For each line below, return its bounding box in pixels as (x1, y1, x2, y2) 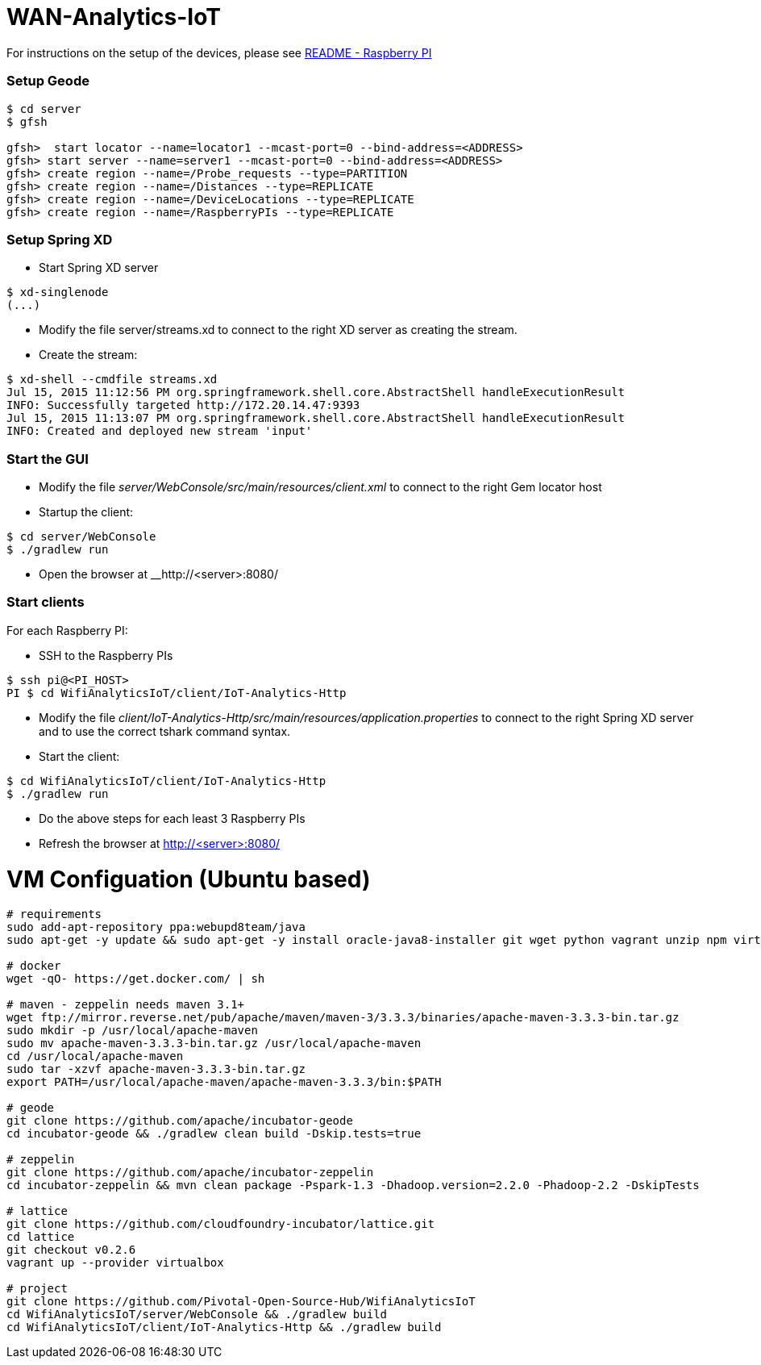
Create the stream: (39, 348, 138, 362)
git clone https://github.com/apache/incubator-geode (6, 1114, 353, 1128)
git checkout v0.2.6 (6, 1243, 136, 1257)
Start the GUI (6, 450, 89, 467)
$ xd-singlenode (6, 286, 109, 299)
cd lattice (6, 1230, 75, 1244)
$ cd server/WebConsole (6, 530, 156, 543)
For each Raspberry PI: (6, 623, 128, 637)
